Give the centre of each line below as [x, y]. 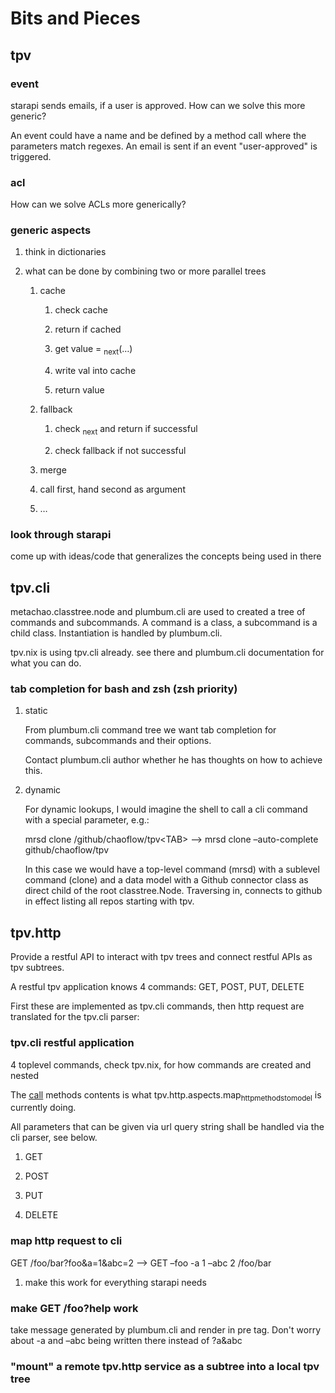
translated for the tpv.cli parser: [75, 1017]
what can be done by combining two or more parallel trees [145, 271]
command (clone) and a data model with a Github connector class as [166, 880]
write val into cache [95, 371]
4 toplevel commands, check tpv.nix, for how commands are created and [161, 1064]
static [36, 711]
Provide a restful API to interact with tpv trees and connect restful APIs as [161, 957]
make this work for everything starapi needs [115, 1282]
